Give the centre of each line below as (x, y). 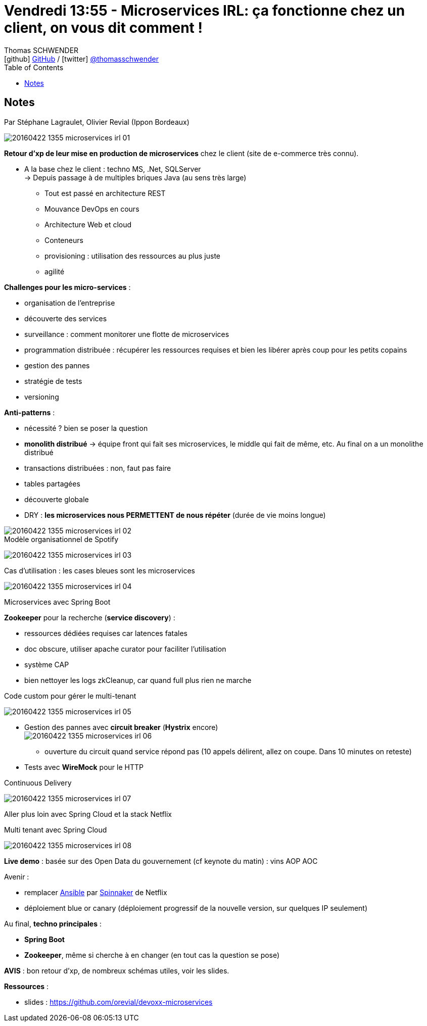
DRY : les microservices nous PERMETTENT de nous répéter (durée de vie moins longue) (175, 515)
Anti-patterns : (30, 412)
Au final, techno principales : (53, 923)
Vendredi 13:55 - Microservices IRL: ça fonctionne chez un (205, 11)
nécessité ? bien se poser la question (86, 428)
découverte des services (66, 318)
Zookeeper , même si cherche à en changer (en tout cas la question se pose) (152, 955)
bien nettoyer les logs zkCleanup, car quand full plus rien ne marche (138, 680)
